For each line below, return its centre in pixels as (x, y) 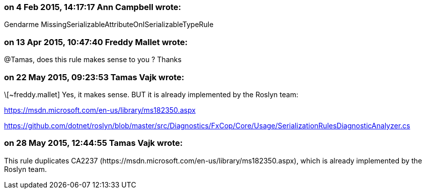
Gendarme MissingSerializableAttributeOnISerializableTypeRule (109, 25)
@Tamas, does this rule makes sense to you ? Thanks (93, 60)
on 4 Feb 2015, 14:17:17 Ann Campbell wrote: (93, 7)
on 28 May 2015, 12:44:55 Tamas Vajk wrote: (94, 143)
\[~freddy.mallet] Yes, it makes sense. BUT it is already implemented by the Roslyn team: (151, 94)
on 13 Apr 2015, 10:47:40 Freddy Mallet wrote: (96, 42)
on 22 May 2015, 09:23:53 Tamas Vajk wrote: (94, 77)
